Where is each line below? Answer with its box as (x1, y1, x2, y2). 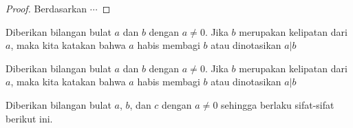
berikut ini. (6, 111, 53, 125)
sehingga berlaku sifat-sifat (221, 97, 334, 111)
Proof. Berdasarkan (6, 1, 87, 15)
